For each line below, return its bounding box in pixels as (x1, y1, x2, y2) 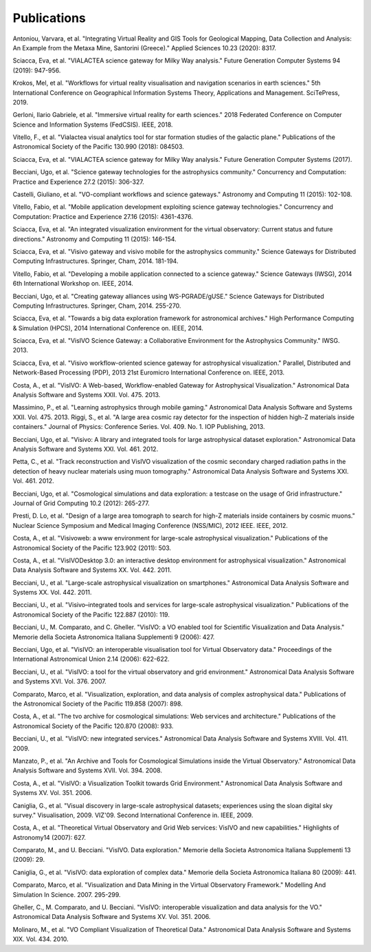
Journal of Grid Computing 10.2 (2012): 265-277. (12, 499, 150, 507)
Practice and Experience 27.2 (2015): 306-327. (12, 178, 144, 186)
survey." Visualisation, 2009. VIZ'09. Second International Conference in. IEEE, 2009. (12, 811, 254, 819)
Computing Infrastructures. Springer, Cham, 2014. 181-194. (12, 257, 179, 265)
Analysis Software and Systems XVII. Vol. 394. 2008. (12, 766, 163, 774)
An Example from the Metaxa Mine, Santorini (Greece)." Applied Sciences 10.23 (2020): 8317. (12, 43, 276, 52)
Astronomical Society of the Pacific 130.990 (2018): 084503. (12, 142, 185, 151)
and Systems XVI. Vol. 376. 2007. (12, 677, 106, 686)
